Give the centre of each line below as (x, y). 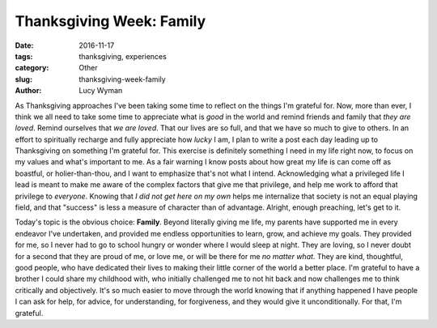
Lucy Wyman (101, 91)
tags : (24, 56)
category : (32, 68)
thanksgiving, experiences (123, 56)
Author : (28, 91)
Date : (24, 45)
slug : (23, 79)
